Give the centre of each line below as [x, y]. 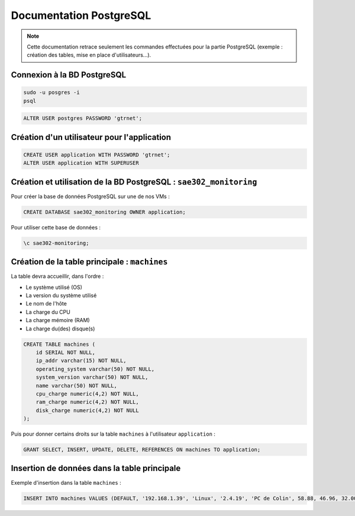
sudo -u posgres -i [51, 93]
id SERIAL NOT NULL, [66, 352]
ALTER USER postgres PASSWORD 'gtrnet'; [83, 119]
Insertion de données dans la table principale [96, 468]
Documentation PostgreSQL [81, 15]
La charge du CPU [48, 312]
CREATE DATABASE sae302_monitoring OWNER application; [104, 212]
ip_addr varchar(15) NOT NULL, [81, 361]
